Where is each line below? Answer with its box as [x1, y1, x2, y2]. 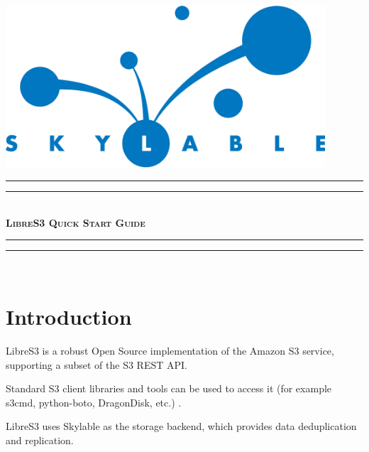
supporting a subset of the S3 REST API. [6, 357, 187, 372]
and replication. [6, 432, 74, 447]
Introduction [6, 302, 132, 331]
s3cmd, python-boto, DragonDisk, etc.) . [6, 394, 182, 409]
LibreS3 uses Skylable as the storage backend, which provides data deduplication [6, 419, 357, 434]
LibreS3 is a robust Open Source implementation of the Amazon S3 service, [6, 343, 334, 357]
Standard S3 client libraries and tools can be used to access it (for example [6, 381, 332, 396]
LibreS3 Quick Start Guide [6, 215, 145, 230]
